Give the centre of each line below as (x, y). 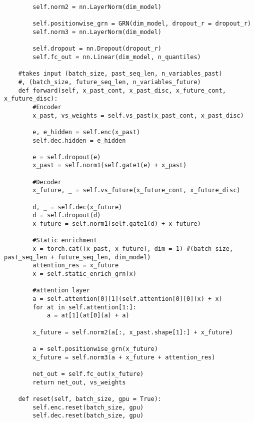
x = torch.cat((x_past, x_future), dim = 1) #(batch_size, (133, 249)
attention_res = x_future (76, 266)
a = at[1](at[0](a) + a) (88, 316)
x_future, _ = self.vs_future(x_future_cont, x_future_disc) (136, 190)
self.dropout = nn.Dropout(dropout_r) (97, 49)
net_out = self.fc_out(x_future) (88, 374)
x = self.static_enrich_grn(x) (84, 274)
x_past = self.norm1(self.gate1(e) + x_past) (110, 165)
